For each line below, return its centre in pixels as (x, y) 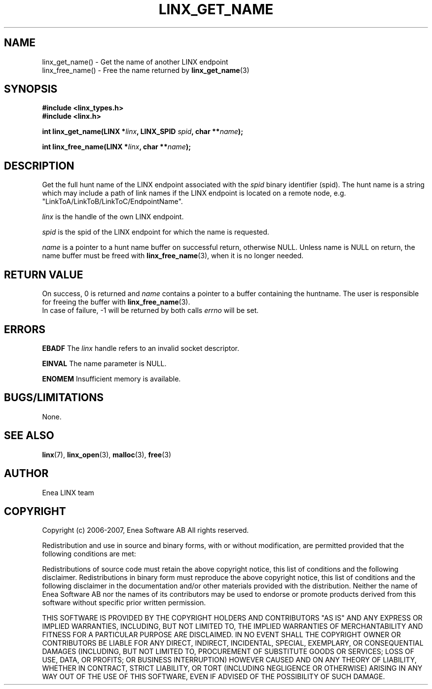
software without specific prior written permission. (124, 603)
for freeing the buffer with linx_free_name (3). (116, 302)
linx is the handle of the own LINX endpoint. (113, 217)
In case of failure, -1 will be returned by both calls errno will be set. (150, 310)
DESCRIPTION (39, 166)
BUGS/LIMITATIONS (54, 398)
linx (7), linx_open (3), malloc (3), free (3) (107, 454)
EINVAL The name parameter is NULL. (104, 363)
